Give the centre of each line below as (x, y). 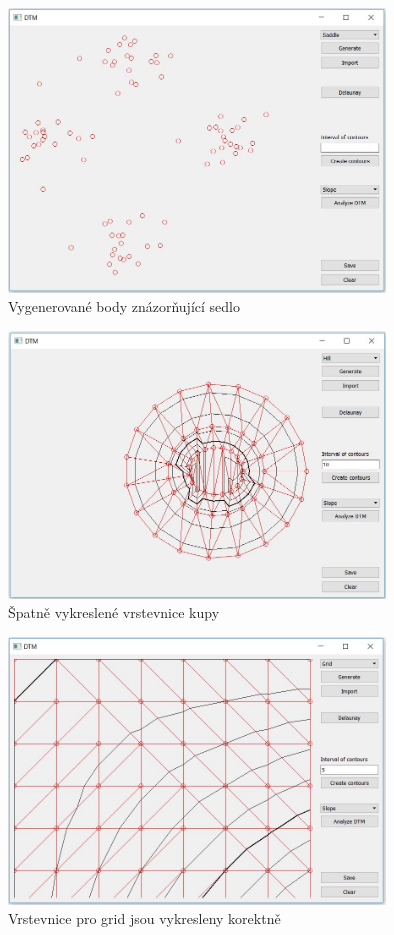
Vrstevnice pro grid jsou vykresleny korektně (144, 918)
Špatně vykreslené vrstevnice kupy (114, 612)
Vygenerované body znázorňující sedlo (124, 306)
